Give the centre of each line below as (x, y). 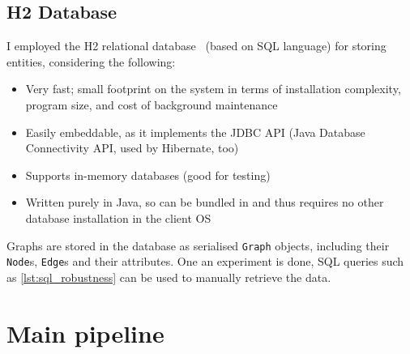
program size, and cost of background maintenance (152, 104)
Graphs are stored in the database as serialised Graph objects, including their (198, 245)
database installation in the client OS (118, 218)
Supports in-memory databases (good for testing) (148, 175)
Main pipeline (85, 333)
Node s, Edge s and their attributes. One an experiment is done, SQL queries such (205, 261)
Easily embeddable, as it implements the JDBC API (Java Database (195, 132)
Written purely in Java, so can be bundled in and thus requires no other (205, 202)
